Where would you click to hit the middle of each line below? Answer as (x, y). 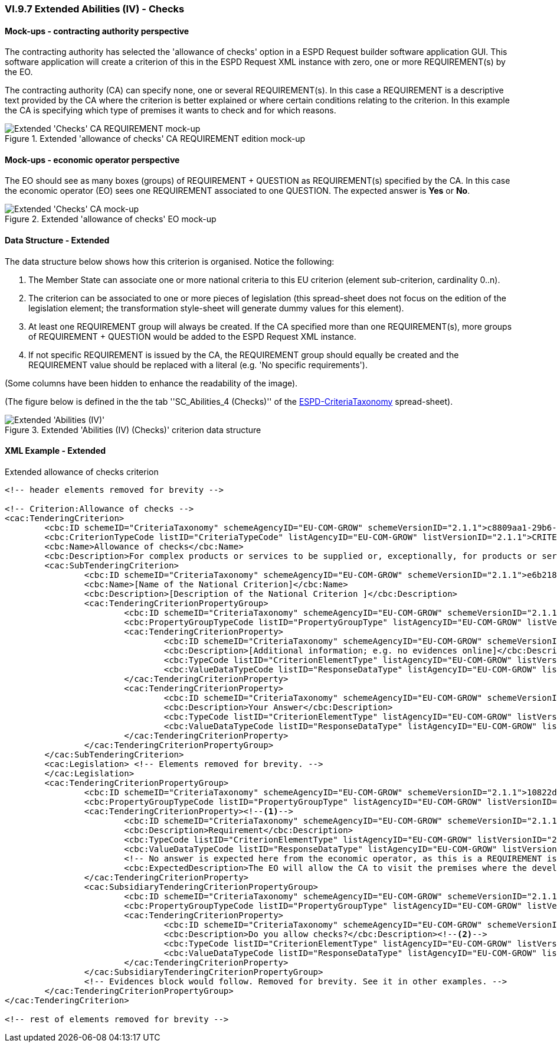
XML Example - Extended (55, 451)
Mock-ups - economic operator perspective (92, 160)
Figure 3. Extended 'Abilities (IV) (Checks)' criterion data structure (133, 430)
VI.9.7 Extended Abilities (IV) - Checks (95, 9)
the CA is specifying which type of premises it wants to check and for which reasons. (171, 110)
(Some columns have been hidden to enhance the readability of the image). (151, 383)
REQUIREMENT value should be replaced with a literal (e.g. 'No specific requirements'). (198, 365)
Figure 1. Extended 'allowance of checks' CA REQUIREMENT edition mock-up (155, 139)
